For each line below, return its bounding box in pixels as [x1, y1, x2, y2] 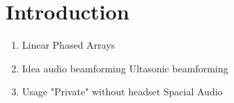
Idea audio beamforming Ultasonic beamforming [22, 61, 228, 75]
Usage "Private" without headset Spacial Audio [22, 84, 223, 99]
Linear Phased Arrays [22, 38, 116, 52]
